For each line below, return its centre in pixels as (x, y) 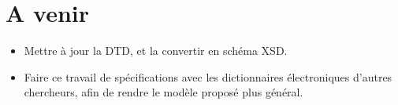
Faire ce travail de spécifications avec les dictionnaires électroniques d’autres (208, 76)
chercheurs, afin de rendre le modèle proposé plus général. (164, 92)
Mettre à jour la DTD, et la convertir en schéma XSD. (156, 51)
